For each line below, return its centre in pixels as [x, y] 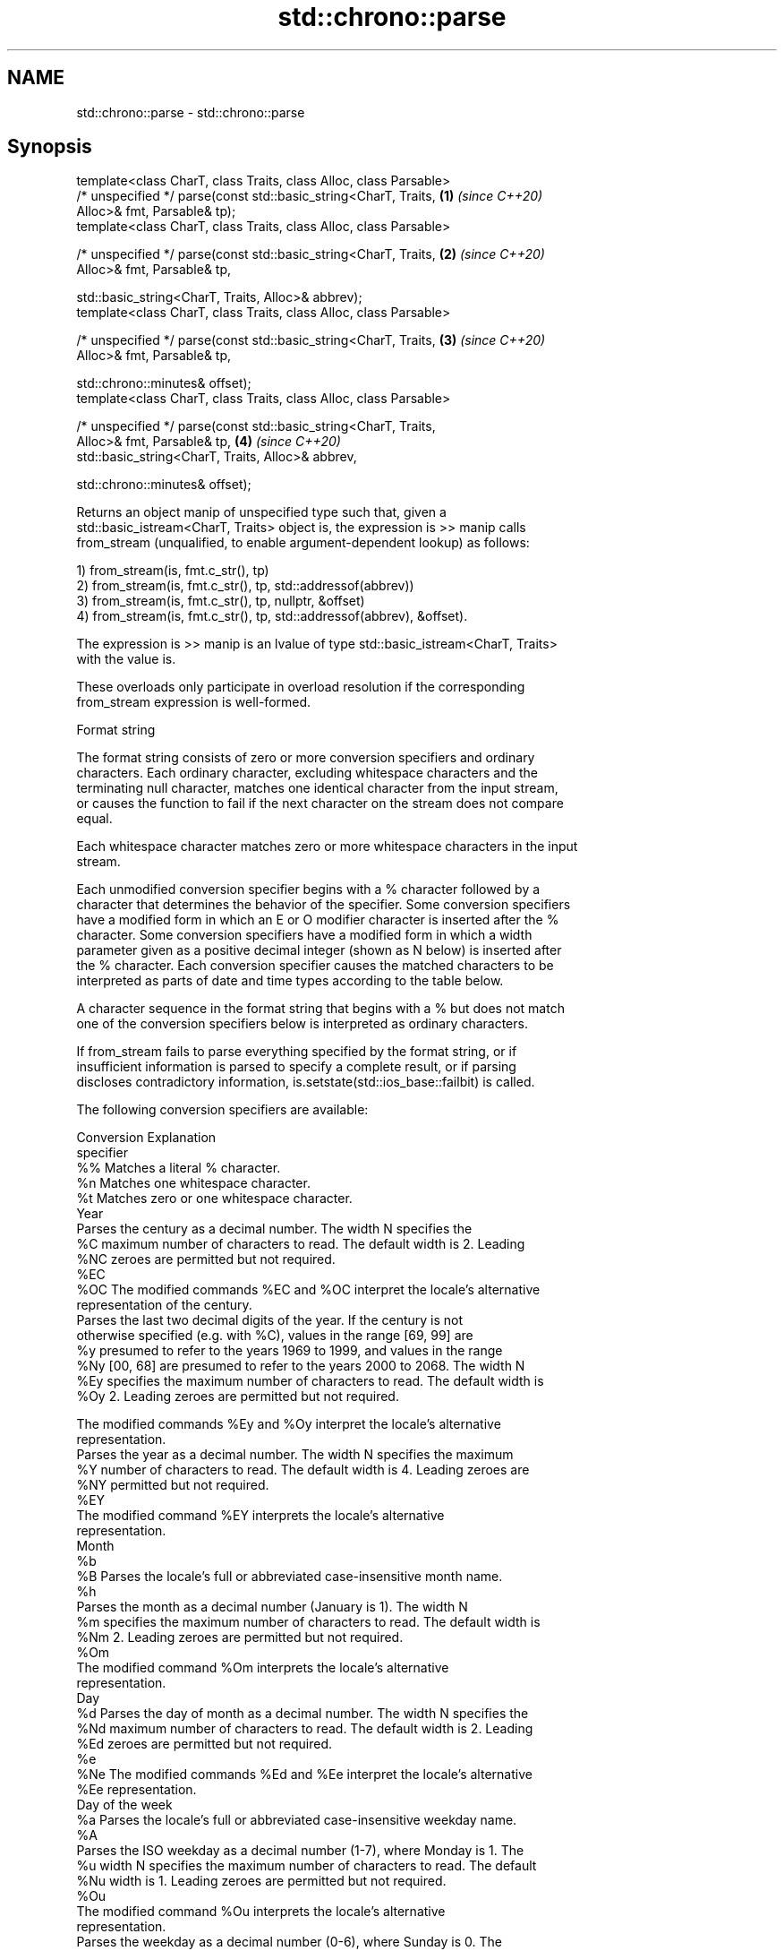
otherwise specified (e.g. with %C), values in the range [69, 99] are [275, 1336]
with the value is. [126, 659]
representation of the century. [164, 1305]
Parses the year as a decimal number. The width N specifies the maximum [295, 1455]
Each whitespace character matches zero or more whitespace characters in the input [327, 847]
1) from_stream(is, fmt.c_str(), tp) [173, 571]
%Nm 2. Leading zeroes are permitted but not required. [240, 1637]
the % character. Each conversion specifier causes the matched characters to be [315, 966]
